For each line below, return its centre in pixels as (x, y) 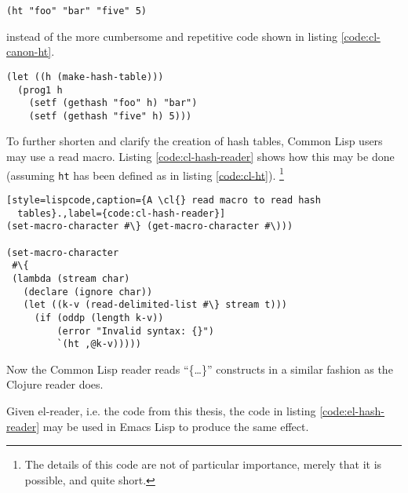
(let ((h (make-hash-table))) (85, 77)
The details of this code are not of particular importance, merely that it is (203, 464)
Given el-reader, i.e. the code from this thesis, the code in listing (161, 411)
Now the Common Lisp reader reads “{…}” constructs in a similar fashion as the (200, 369)
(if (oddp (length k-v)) (99, 318)
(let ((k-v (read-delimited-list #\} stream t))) (155, 305)
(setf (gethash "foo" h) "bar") (113, 103)
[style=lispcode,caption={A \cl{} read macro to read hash (164, 200)
